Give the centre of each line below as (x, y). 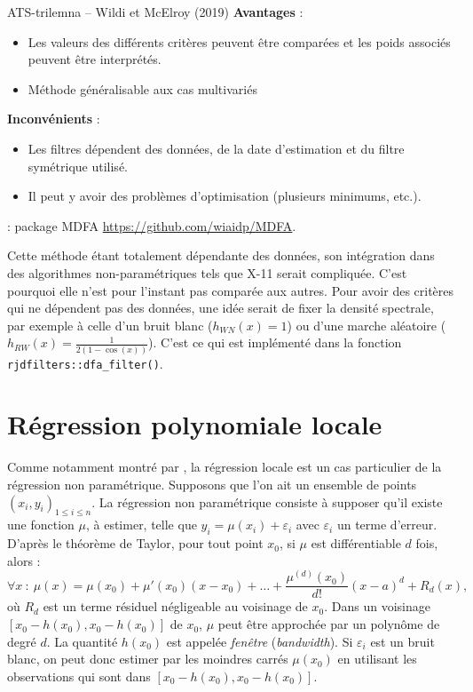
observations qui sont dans (79, 676)
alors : (24, 560)
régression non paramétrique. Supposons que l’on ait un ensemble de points (212, 484)
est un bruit (402, 641)
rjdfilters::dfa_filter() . (85, 363)
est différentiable (356, 543)
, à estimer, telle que (141, 525)
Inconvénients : (54, 119)
